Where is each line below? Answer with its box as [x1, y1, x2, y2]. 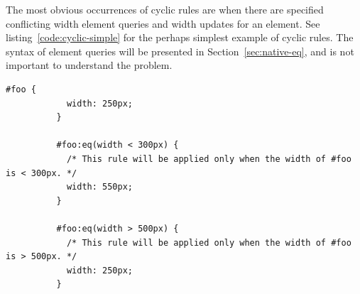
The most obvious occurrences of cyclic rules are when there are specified [6, 2, 324, 16]
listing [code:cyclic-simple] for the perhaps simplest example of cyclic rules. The [6, 30, 354, 45]
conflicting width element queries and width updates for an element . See [6, 16, 320, 31]
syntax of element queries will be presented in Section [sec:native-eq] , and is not [6, 43, 354, 58]
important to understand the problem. [6, 58, 173, 72]
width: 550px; [66, 182, 133, 192]
